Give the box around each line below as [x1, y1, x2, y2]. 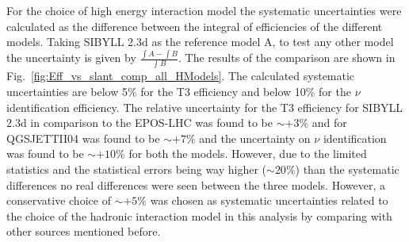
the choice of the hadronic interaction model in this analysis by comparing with [6, 207, 392, 224]
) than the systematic [295, 160, 399, 177]
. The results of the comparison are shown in [178, 49, 396, 66]
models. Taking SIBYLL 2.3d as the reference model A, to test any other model [6, 33, 394, 50]
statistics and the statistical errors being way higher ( [6, 160, 267, 177]
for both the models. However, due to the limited [128, 145, 367, 162]
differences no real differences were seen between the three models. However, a [6, 176, 385, 193]
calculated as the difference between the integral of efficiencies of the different [6, 17, 383, 34]
